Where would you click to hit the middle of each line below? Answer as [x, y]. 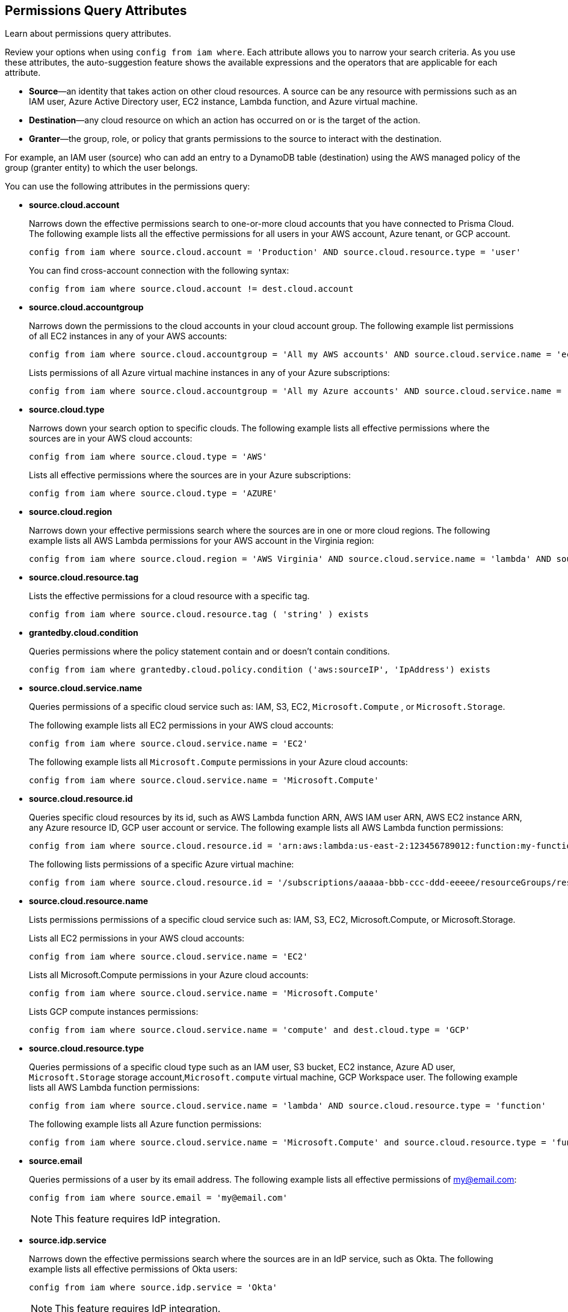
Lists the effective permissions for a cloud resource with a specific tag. [169, 596]
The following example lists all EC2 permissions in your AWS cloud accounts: [181, 725]
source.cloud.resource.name [89, 901]
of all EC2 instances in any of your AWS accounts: [128, 336]
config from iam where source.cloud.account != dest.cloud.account [191, 289]
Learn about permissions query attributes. [88, 34]
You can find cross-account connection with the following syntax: [159, 271]
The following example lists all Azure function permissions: [145, 1124]
